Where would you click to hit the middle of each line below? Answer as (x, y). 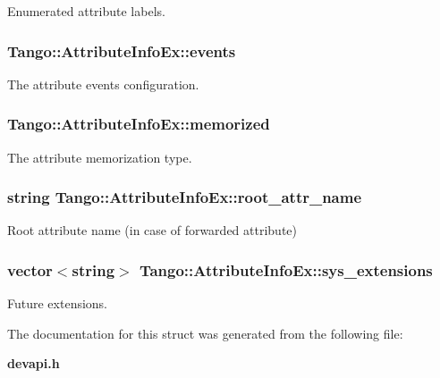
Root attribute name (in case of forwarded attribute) (152, 230)
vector (30, 269)
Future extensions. (58, 303)
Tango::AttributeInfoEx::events (122, 50)
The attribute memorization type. (100, 157)
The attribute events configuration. (103, 84)
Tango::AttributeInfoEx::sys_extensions (286, 269)
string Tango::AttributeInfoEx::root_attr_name (185, 197)
